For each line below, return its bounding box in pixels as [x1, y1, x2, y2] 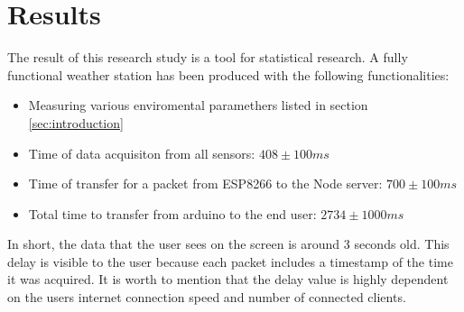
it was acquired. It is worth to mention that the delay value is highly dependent [7, 270, 449, 289]
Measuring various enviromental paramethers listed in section [28, 96, 368, 115]
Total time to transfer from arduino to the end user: [28, 204, 317, 223]
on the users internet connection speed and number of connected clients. [7, 288, 406, 307]
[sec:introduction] [28, 113, 124, 132]
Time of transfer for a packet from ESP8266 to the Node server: [28, 174, 383, 193]
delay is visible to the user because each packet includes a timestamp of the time [7, 252, 453, 271]
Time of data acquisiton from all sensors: [28, 143, 255, 162]
